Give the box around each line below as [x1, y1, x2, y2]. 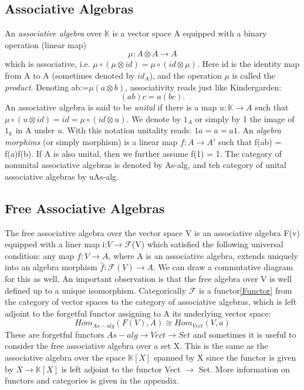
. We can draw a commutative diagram [153, 261, 293, 273]
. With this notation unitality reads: [62, 124, 192, 136]
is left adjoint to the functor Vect [61, 362, 181, 375]
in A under [15, 124, 55, 136]
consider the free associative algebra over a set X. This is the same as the [5, 339, 268, 352]
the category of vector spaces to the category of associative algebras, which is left [5, 295, 297, 308]
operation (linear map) [5, 38, 86, 51]
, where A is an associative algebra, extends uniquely [108, 249, 298, 261]
